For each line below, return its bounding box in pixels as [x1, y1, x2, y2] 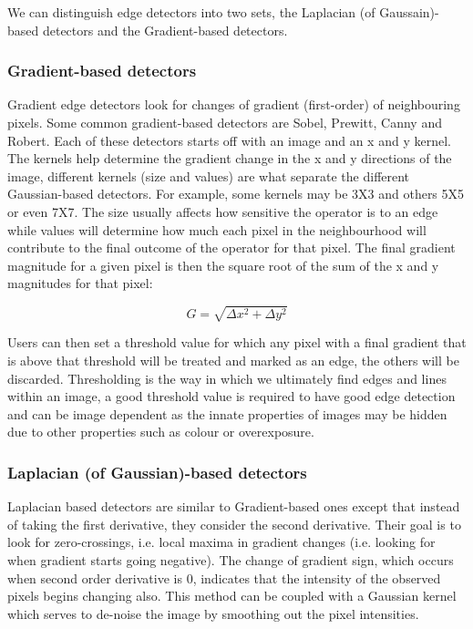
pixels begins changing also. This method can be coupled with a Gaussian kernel [7, 586, 457, 605]
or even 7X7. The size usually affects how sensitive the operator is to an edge [7, 201, 438, 221]
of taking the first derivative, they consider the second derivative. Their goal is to [7, 514, 461, 533]
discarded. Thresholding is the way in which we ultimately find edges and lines [7, 368, 447, 387]
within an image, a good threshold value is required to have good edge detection [7, 387, 456, 406]
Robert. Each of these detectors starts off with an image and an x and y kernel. [7, 130, 451, 150]
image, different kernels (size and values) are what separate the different [7, 166, 410, 185]
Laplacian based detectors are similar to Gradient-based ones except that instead [7, 497, 460, 516]
